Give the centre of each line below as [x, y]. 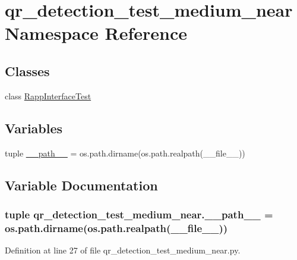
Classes [27, 71]
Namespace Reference [96, 33]
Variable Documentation [81, 185]
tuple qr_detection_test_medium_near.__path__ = [139, 214]
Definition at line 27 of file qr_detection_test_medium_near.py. [123, 250]
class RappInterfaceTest [48, 95]
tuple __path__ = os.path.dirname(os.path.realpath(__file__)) [125, 153]
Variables [34, 128]
